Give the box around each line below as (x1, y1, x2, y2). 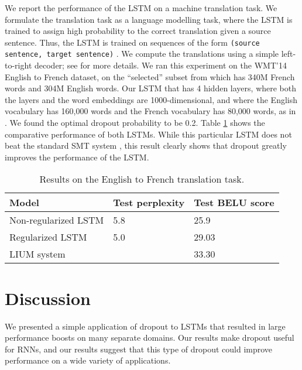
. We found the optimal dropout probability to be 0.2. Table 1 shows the (5, 117, 265, 129)
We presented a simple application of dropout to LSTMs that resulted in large (5, 320, 286, 332)
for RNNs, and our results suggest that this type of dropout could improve (5, 342, 273, 355)
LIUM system (9, 247, 66, 261)
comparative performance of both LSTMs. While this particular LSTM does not (5, 128, 292, 140)
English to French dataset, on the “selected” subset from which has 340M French (5, 70, 295, 83)
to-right (5, 59, 32, 71)
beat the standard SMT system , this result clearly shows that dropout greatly (5, 139, 287, 152)
